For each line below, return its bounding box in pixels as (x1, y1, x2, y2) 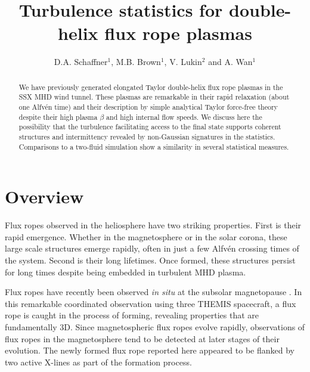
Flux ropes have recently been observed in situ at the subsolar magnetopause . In (5, 286, 302, 298)
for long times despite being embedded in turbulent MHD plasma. (5, 265, 246, 278)
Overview (5, 184, 84, 209)
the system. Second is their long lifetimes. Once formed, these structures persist (5, 254, 296, 266)
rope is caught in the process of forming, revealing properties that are (5, 309, 259, 321)
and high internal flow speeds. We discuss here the (106, 111, 262, 122)
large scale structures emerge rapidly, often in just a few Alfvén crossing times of (5, 242, 299, 255)
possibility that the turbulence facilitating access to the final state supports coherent (18, 122, 281, 132)
